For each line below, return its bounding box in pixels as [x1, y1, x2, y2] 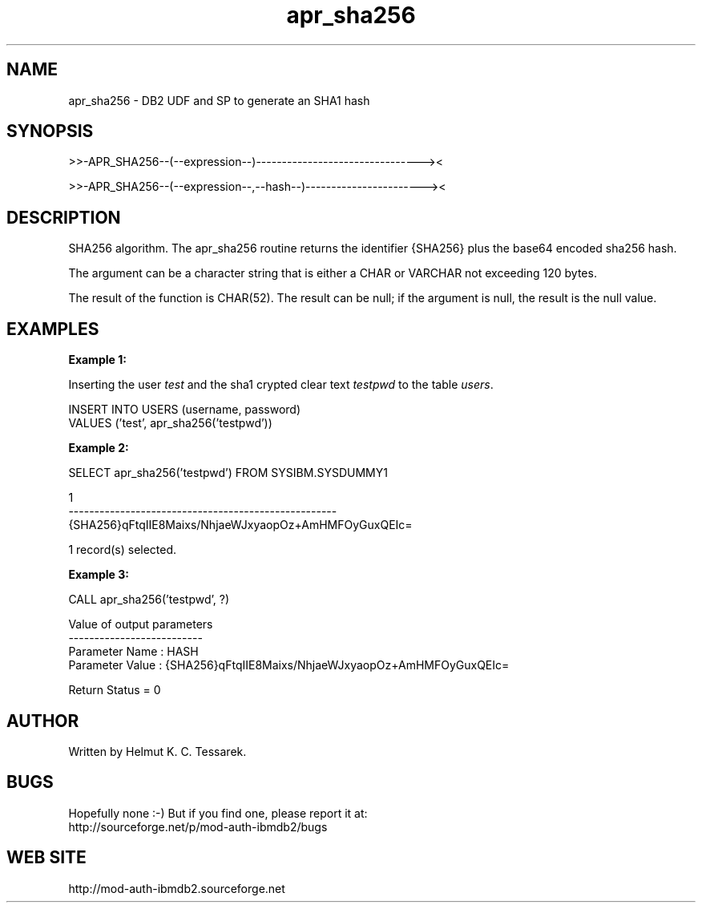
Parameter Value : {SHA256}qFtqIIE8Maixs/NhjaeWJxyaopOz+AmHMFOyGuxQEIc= [68, 658, 510, 673]
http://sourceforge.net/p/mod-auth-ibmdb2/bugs [68, 819, 328, 834]
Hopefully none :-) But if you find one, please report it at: [68, 806, 368, 820]
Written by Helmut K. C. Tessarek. [68, 744, 247, 758]
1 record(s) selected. [68, 543, 177, 557]
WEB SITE [6, 847, 87, 868]
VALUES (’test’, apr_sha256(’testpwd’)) [68, 416, 272, 430]
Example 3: [68, 568, 129, 582]
